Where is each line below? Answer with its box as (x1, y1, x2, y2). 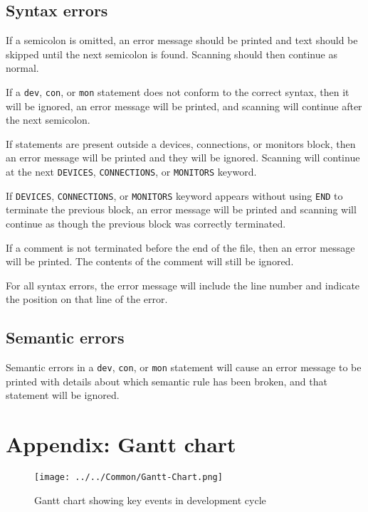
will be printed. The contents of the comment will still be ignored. (6, 254, 294, 269)
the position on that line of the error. (6, 292, 168, 306)
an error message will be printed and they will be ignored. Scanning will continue (6, 150, 360, 165)
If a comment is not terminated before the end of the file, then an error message (6, 240, 355, 255)
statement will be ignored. (6, 388, 120, 402)
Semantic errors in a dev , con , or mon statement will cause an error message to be (6, 360, 362, 375)
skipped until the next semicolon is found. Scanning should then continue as (6, 46, 337, 61)
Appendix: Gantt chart (6, 430, 236, 459)
